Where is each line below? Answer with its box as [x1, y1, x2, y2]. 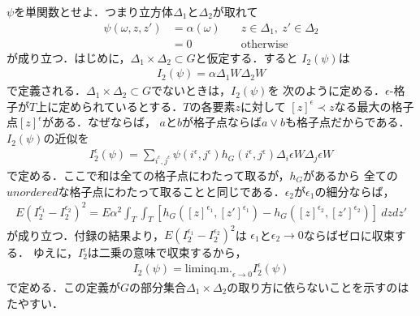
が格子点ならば [182, 113, 262, 130]
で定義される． [6, 82, 86, 99]
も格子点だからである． [285, 113, 410, 130]
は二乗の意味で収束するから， [87, 244, 247, 260]
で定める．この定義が [6, 278, 120, 295]
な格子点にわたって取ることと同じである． [58, 182, 285, 199]
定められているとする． [58, 97, 184, 114]
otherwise [240, 38, 288, 50]
